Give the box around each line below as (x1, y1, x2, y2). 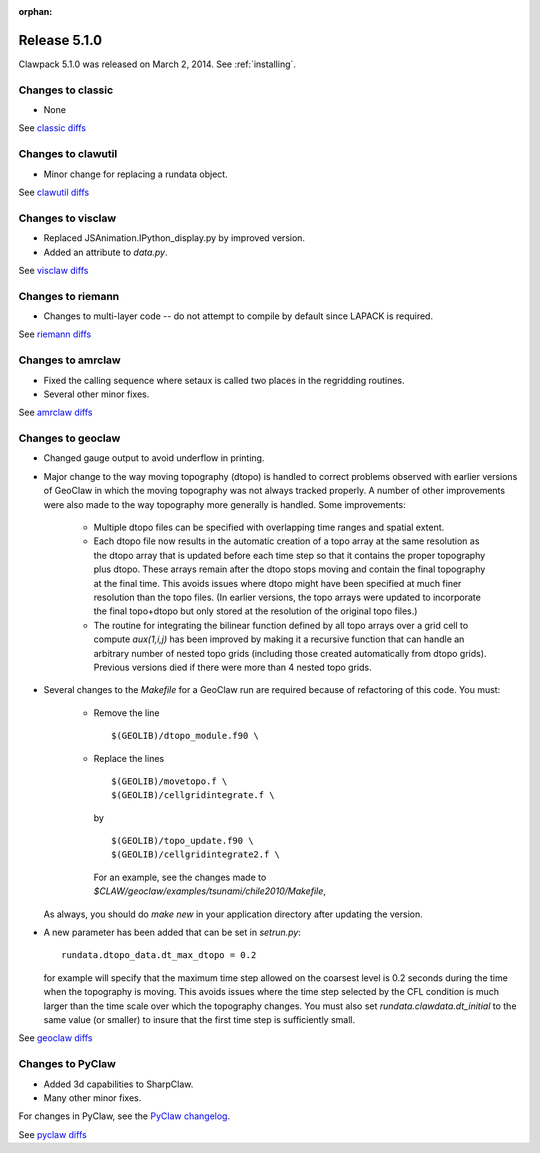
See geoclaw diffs (18, 1032, 93, 1044)
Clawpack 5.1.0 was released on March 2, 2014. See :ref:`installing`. (18, 58, 297, 70)
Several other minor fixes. (43, 388, 150, 400)
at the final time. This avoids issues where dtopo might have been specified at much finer (93, 577, 462, 589)
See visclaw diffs (18, 264, 89, 276)
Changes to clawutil (18, 147, 118, 161)
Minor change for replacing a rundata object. (43, 168, 229, 180)
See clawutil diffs (18, 186, 90, 198)
